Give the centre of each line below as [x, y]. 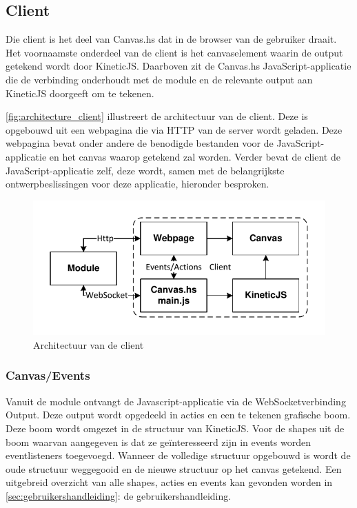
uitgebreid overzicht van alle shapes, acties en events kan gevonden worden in [169, 482]
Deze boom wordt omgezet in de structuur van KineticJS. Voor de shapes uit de [175, 428]
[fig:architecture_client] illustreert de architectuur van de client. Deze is [157, 116]
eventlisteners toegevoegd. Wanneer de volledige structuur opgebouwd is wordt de [178, 455]
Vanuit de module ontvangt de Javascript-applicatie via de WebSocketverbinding [176, 401]
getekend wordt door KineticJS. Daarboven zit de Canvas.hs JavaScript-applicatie [178, 66]
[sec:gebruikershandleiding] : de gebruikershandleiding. [119, 495]
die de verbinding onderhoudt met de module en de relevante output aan [159, 79]
